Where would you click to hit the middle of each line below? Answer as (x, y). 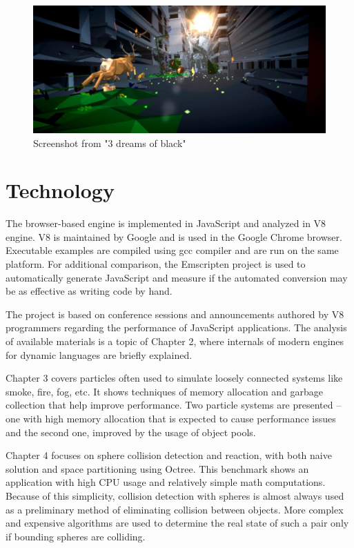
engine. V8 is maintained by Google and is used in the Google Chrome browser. (174, 236)
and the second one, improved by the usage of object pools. (131, 432)
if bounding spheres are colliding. (76, 536)
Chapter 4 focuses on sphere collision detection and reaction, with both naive (169, 455)
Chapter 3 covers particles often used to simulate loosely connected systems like (174, 378)
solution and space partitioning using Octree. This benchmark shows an (157, 468)
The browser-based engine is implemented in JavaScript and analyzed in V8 (166, 223)
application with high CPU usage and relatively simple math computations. (166, 482)
